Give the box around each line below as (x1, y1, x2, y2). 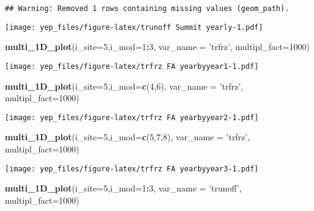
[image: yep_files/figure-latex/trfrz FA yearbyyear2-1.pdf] (5, 113, 259, 122)
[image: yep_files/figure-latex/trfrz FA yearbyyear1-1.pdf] (5, 62, 259, 71)
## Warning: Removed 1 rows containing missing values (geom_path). (5, 4, 290, 13)
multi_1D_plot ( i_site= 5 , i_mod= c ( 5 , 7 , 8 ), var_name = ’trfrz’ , (5, 131, 250, 143)
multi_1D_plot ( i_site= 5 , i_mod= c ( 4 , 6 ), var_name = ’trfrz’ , (5, 79, 244, 92)
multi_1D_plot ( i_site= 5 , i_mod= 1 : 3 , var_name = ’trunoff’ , (5, 182, 242, 195)
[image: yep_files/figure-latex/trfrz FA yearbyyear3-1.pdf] (5, 164, 259, 173)
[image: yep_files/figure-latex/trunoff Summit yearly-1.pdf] (5, 23, 263, 32)
